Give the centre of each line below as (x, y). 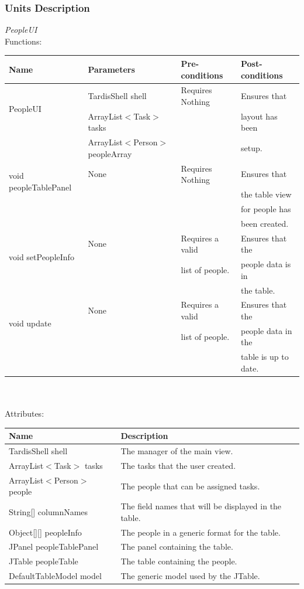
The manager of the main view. (177, 451)
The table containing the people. (179, 561)
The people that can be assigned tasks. (190, 486)
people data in (266, 330)
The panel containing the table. (177, 547)
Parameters (111, 69)
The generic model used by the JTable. (190, 576)
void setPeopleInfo (42, 256)
